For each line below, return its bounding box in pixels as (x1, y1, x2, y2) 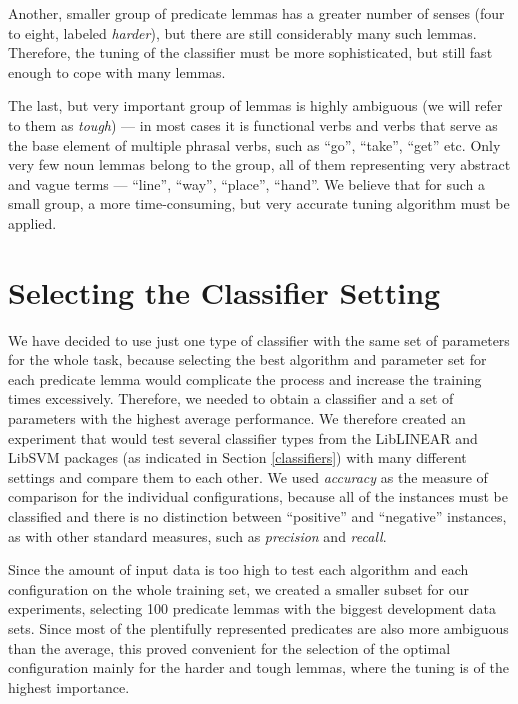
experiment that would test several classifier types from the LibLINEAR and (8, 427, 478, 448)
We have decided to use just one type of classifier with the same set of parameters (8, 329, 510, 350)
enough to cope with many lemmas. (8, 61, 226, 82)
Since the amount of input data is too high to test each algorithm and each (8, 559, 469, 580)
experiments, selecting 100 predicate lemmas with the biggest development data (8, 598, 496, 619)
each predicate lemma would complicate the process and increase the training (8, 368, 482, 389)
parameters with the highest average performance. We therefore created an (8, 408, 466, 429)
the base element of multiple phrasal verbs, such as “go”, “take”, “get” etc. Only (8, 134, 501, 155)
